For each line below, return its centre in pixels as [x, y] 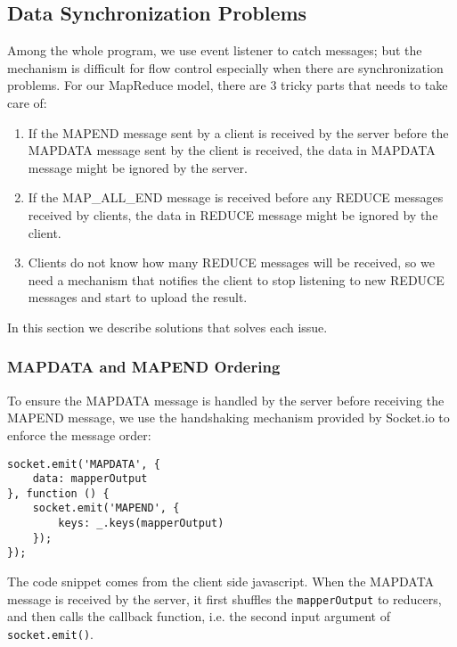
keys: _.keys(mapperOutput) [141, 524]
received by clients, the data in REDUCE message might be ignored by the [233, 214]
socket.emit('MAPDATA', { [84, 464]
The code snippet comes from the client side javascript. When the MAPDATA [221, 581]
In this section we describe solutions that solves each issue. [167, 327]
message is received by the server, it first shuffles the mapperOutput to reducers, [224, 598]
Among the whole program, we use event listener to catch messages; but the [215, 50]
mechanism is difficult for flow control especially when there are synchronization [225, 67]
